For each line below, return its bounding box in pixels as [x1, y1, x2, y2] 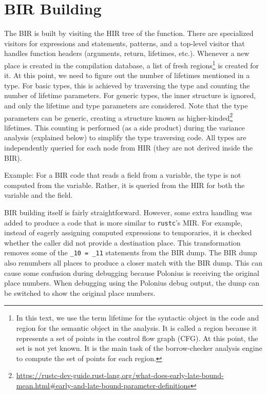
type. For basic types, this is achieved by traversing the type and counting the [4, 80, 250, 90]
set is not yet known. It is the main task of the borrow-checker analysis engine [16, 343, 262, 353]
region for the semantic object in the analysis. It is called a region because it [16, 323, 257, 333]
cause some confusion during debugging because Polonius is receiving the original [4, 267, 260, 278]
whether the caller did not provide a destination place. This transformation [4, 237, 241, 248]
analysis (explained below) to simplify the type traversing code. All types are [4, 132, 246, 143]
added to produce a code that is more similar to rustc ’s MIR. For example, [4, 217, 242, 228]
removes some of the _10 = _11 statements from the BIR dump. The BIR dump [4, 247, 257, 258]
